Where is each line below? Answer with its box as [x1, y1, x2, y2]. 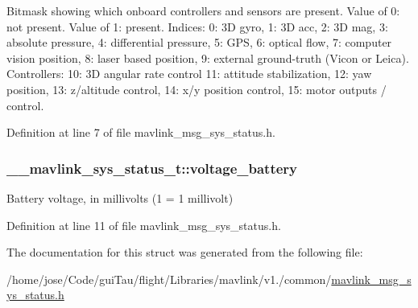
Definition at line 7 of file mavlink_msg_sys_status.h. [6, 124, 275, 141]
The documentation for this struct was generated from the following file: [6, 244, 363, 261]
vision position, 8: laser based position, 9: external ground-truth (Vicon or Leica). [6, 49, 409, 66]
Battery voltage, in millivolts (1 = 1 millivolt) [6, 189, 234, 206]
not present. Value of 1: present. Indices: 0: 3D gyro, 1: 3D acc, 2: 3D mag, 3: [6, 18, 388, 35]
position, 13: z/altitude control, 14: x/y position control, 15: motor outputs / [6, 80, 387, 97]
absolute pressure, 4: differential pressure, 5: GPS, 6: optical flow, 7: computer [6, 34, 392, 51]
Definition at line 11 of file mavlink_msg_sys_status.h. [6, 216, 281, 233]
